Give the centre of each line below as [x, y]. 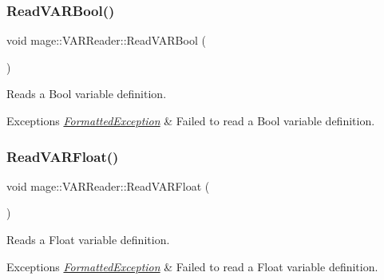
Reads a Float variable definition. [88, 239]
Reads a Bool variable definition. [87, 94]
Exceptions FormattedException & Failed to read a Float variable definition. [192, 266]
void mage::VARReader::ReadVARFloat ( [108, 185]
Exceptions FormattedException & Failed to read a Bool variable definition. [191, 120]
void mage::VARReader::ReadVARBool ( [106, 40]
